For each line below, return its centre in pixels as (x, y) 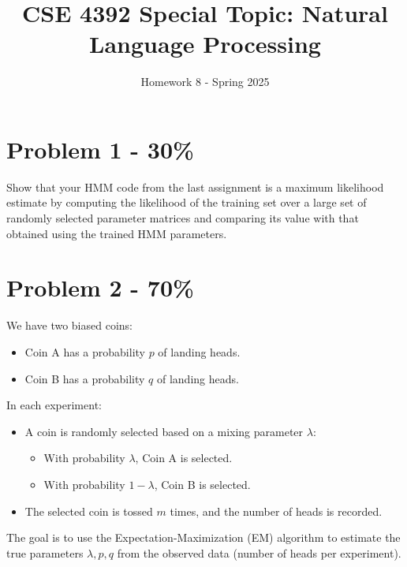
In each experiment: (54, 405)
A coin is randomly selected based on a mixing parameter (164, 431)
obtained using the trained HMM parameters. (117, 233)
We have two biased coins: (69, 325)
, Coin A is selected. (184, 458)
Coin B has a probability (85, 378)
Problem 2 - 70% (100, 287)
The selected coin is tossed (89, 511)
